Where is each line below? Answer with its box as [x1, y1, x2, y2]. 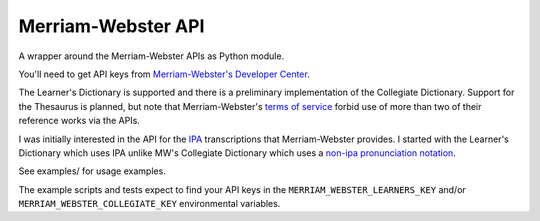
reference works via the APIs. [18, 115, 140, 127]
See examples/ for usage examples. [18, 165, 167, 177]
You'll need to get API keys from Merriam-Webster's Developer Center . [18, 68, 310, 80]
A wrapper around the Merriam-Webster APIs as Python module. [18, 50, 285, 62]
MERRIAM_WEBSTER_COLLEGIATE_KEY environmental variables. [18, 198, 281, 210]
